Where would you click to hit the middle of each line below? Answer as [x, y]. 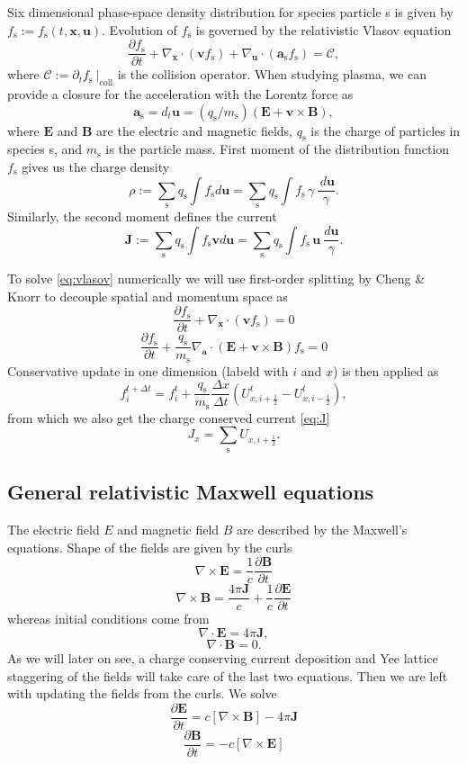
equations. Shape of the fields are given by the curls [150, 547]
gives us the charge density [96, 167]
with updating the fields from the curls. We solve [142, 693]
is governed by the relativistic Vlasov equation [323, 29]
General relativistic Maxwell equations [191, 492]
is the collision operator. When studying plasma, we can [272, 74]
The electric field [54, 530]
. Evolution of [139, 29]
